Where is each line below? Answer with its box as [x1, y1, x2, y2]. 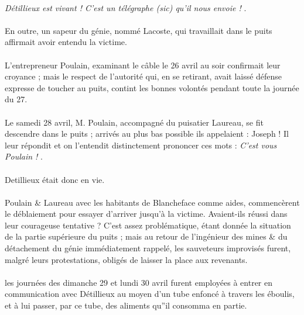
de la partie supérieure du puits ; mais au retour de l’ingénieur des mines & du [5, 230, 288, 243]
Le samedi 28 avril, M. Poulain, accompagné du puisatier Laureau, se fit [5, 116, 264, 128]
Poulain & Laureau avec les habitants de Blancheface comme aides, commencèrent [5, 196, 300, 208]
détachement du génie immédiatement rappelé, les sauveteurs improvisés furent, [5, 242, 291, 254]
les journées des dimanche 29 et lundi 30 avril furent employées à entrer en [5, 276, 273, 288]
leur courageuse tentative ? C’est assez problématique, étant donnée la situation [5, 219, 291, 231]
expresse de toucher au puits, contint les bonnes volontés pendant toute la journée [5, 81, 299, 94]
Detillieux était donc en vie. [5, 173, 105, 185]
